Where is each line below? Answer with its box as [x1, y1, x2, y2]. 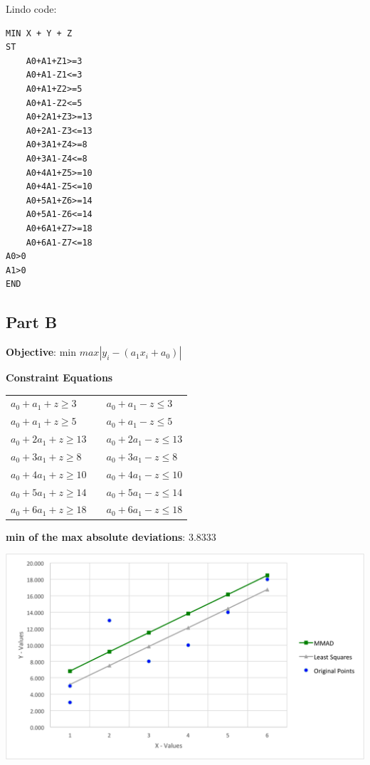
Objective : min [6, 344, 76, 359]
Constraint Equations [6, 370, 113, 385]
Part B [6, 311, 58, 333]
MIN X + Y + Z [6, 28, 73, 38]
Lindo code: [6, 1, 57, 16]
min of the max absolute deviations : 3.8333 [6, 529, 216, 544]
